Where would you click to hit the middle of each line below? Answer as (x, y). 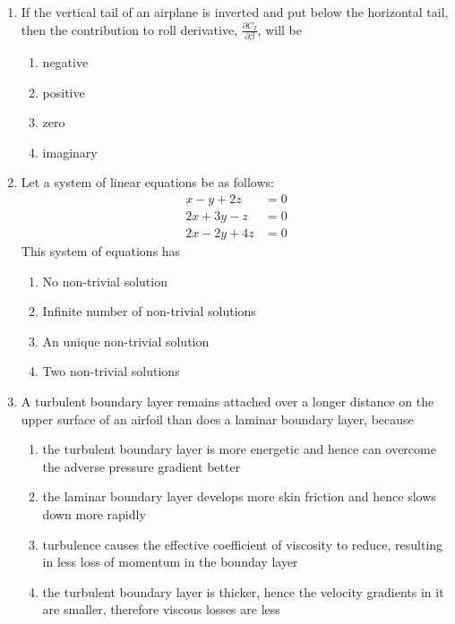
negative (65, 61)
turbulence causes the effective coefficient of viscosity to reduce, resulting (243, 544)
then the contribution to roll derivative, (129, 29)
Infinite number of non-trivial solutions (149, 311)
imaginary (70, 152)
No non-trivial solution (105, 281)
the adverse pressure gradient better (142, 466)
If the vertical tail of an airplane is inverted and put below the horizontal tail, (235, 12)
